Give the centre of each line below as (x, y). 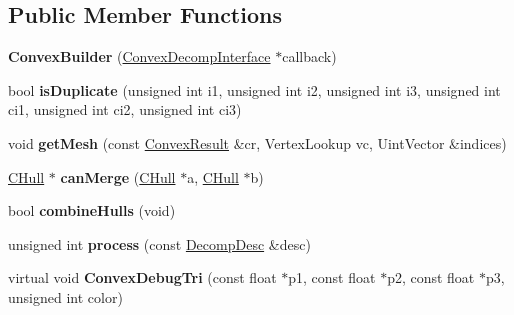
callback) (309, 56)
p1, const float (332, 277)
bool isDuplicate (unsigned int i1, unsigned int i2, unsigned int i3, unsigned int (254, 89)
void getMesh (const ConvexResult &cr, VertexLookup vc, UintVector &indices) (257, 142)
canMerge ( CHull (118, 176)
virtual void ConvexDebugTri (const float (142, 277)
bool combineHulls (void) (92, 210)
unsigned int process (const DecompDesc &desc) (159, 243)
